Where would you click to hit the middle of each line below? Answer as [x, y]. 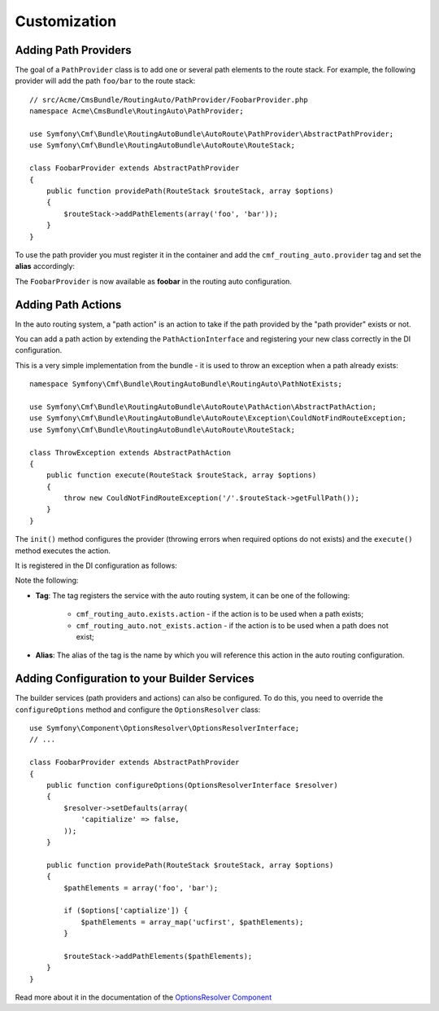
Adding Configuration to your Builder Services [135, 679]
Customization [66, 21]
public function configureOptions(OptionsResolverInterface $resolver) [192, 785]
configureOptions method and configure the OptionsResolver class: [138, 710]
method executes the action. [63, 551]
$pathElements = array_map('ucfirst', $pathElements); [192, 922]
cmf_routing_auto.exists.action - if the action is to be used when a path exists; [220, 614]
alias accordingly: [45, 266]
